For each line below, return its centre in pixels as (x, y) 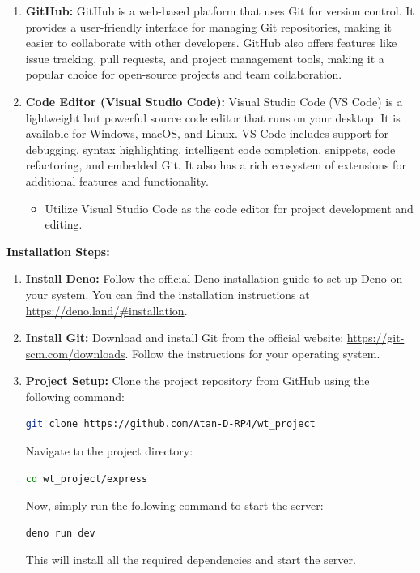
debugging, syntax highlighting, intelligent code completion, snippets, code (210, 149)
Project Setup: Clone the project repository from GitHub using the (197, 381)
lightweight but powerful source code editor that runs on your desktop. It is (213, 117)
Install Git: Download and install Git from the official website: (185, 338)
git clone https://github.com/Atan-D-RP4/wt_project (170, 424)
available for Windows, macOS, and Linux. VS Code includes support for (207, 133)
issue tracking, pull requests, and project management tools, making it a (205, 58)
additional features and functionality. (117, 180)
